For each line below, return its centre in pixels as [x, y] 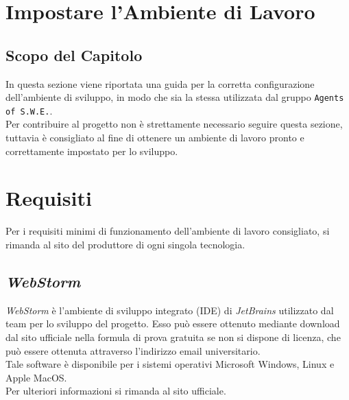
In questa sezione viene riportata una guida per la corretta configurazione [160, 83]
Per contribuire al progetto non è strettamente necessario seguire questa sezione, [174, 124]
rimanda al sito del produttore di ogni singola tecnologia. [125, 244]
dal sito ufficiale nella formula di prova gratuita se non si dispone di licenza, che [173, 337]
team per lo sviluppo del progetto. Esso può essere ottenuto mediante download [173, 323]
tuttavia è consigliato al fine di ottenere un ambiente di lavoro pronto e [155, 138]
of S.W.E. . [29, 110]
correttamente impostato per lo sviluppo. [92, 151]
